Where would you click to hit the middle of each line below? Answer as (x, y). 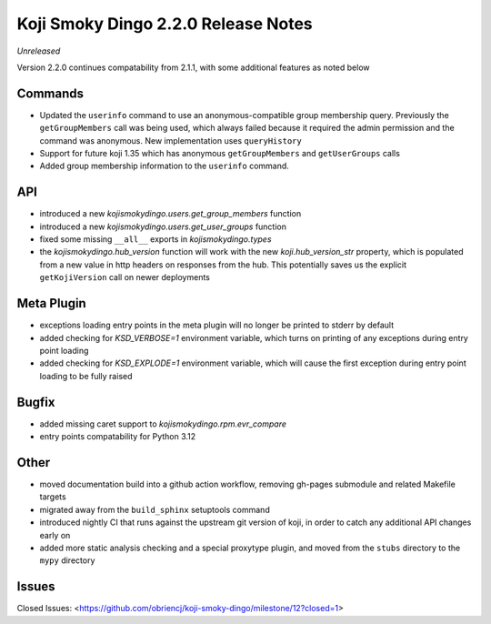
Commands (50, 93)
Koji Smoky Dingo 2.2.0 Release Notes (165, 24)
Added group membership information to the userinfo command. (165, 166)
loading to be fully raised (86, 376)
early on (55, 535)
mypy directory (67, 560)
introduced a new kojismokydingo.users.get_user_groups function (163, 226)
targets (53, 497)
